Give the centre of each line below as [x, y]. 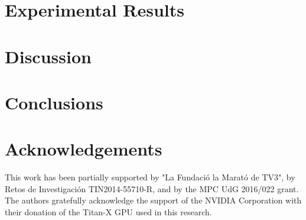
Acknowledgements [84, 149]
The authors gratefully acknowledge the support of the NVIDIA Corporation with [153, 200]
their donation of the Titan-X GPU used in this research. [108, 212]
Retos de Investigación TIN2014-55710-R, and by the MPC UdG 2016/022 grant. [152, 188]
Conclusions [54, 102]
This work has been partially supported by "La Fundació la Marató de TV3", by [150, 177]
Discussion [48, 56]
